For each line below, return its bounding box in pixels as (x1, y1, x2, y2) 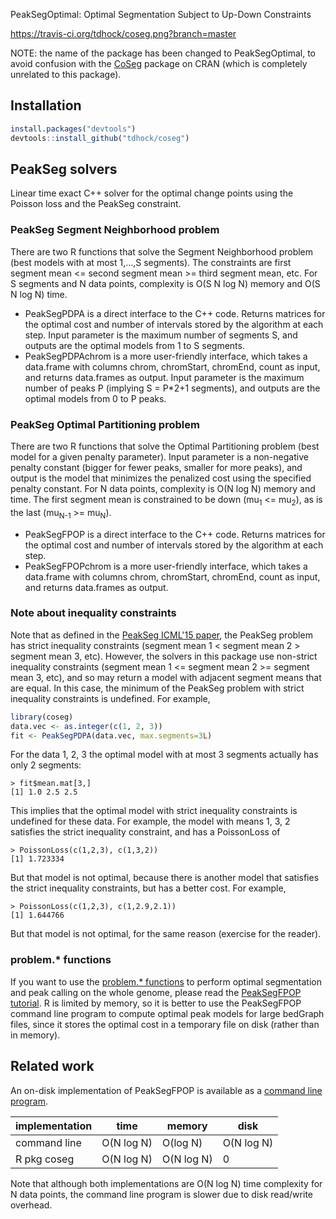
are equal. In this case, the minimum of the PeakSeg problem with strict (10, 682, 305, 694)
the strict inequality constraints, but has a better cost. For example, (10, 882, 287, 894)
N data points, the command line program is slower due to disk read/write (10, 1188, 313, 1200)
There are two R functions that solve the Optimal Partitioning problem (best (10, 440, 320, 452)
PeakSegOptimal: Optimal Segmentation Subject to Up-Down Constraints (10, 9, 312, 20)
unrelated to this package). (10, 69, 122, 80)
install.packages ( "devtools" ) (10, 124, 137, 134)
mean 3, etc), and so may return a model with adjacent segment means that (10, 671, 322, 683)
